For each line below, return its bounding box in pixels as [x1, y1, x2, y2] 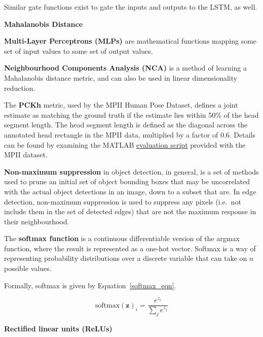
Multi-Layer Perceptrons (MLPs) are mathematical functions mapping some [4, 36, 257, 46]
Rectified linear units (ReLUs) [4, 323, 112, 334]
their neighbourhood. [4, 216, 69, 226]
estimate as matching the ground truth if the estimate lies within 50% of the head [4, 109, 259, 120]
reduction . [4, 82, 35, 93]
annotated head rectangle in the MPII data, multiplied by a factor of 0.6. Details [4, 129, 256, 140]
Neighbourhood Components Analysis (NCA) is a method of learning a [4, 62, 247, 73]
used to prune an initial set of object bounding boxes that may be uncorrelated [4, 176, 250, 187]
